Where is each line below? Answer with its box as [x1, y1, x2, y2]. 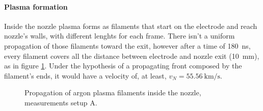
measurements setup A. [24, 97, 97, 107]
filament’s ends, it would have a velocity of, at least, [4, 70, 167, 81]
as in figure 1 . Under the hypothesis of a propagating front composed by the [4, 60, 242, 71]
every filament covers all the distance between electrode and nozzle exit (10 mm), [4, 50, 259, 61]
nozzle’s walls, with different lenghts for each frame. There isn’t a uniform [4, 30, 235, 41]
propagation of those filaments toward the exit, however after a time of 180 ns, [4, 40, 251, 51]
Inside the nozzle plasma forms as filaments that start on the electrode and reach [4, 20, 257, 31]
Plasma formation [4, 1, 68, 12]
